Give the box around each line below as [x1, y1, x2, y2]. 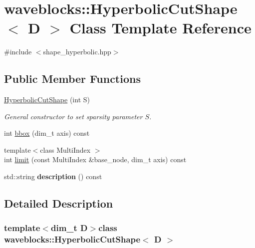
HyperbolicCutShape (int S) [4, 94, 90, 105]
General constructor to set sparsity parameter [4, 111, 143, 121]
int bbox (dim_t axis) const [4, 128, 90, 138]
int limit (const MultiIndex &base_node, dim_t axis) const [4, 154, 187, 165]
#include [4, 46, 32, 57]
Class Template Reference [69, 17, 252, 38]
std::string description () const [4, 171, 102, 182]
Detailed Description [4, 196, 113, 211]
